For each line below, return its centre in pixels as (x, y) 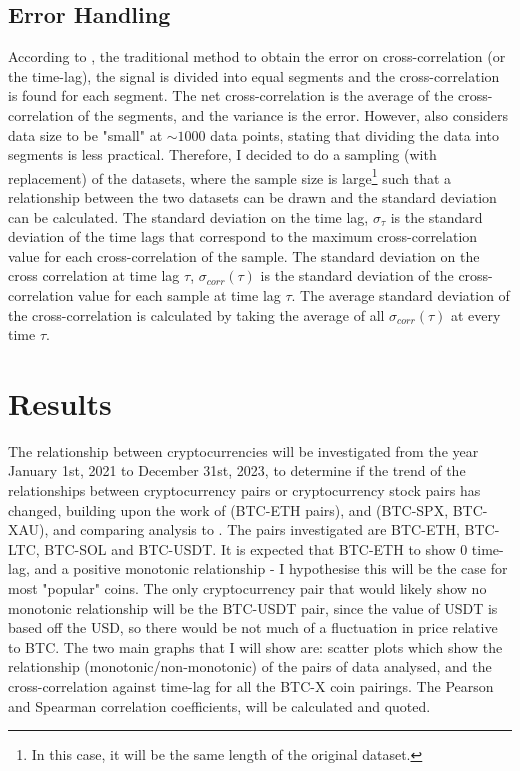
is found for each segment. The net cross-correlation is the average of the (231, 95)
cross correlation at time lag (94, 275)
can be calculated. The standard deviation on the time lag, (188, 216)
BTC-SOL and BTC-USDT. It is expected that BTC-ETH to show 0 (256, 548)
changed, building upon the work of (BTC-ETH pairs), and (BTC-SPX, (228, 509)
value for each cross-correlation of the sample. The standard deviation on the (244, 255)
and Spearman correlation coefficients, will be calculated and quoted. (219, 705)
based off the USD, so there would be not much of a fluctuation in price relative (253, 627)
